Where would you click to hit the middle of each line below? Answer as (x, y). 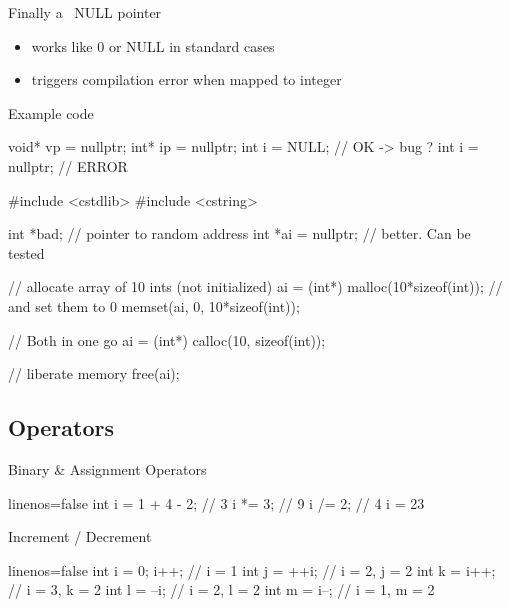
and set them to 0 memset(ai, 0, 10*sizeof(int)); (154, 305)
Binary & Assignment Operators (107, 468)
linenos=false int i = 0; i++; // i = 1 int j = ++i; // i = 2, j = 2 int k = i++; (252, 569)
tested (26, 252)
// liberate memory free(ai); (94, 373)
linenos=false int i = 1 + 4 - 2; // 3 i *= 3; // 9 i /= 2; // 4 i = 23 (216, 502)
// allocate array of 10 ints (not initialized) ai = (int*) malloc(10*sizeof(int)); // (255, 286)
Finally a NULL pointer (85, 12)
